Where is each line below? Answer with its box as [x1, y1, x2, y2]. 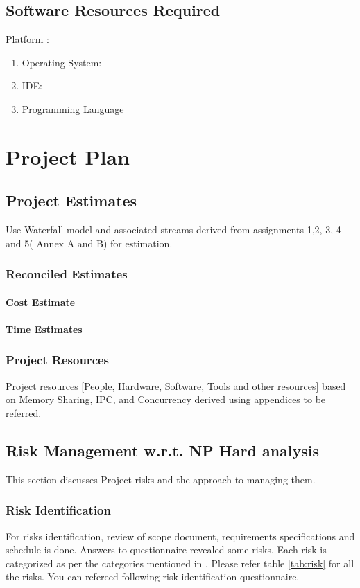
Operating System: [22, 55, 102, 69]
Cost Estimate [6, 294, 76, 309]
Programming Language [22, 101, 124, 116]
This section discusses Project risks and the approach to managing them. [6, 472, 316, 486]
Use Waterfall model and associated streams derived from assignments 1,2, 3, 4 [6, 222, 341, 237]
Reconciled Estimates [6, 265, 128, 283]
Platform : [6, 32, 49, 46]
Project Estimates [6, 190, 137, 211]
